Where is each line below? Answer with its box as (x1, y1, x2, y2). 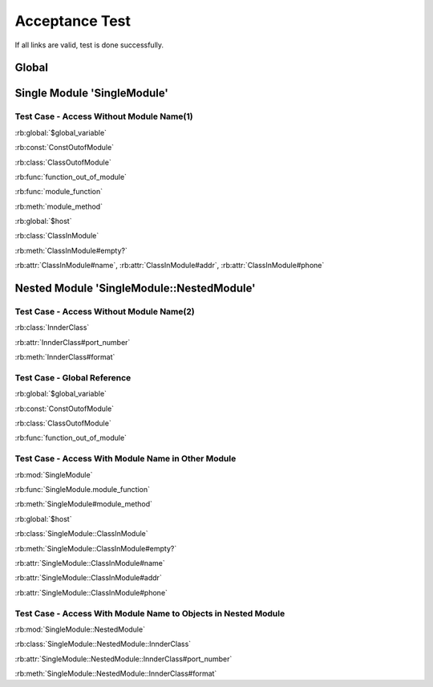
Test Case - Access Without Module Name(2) (14, 306, 196, 317)
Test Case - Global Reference (14, 372, 132, 383)
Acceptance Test (14, 12, 132, 30)
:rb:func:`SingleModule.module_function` (14, 485, 151, 494)
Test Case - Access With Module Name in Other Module (14, 453, 237, 465)
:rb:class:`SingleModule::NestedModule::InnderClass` (14, 639, 192, 649)
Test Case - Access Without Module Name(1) (14, 111, 193, 122)
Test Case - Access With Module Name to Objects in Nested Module (14, 608, 285, 619)
